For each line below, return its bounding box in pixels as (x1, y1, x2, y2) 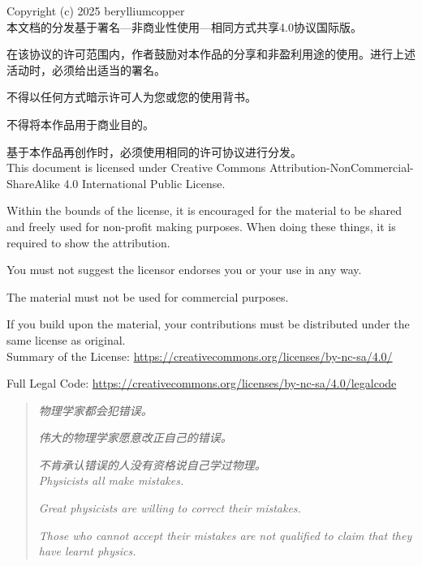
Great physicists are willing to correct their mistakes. (38, 500, 301, 517)
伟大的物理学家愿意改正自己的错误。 (38, 429, 232, 446)
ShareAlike (6, 174, 60, 191)
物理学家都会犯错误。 (38, 401, 153, 418)
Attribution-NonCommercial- (269, 159, 414, 176)
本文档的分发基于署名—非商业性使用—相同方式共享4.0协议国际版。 (6, 18, 362, 35)
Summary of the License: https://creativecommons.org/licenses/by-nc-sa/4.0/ (6, 347, 393, 364)
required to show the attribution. (6, 234, 170, 251)
